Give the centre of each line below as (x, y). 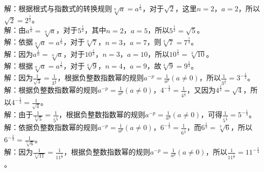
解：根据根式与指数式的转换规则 (58, 8)
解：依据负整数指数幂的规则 (51, 127)
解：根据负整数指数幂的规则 (51, 90)
